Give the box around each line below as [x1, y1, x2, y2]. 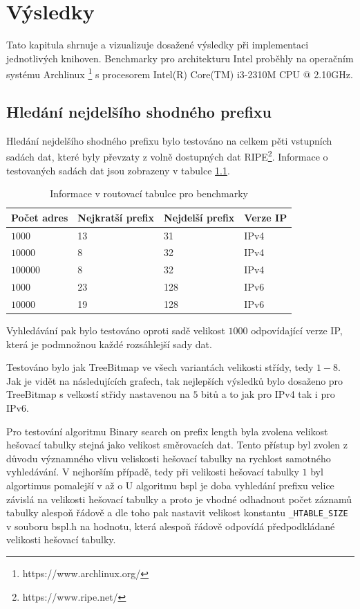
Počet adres [11, 210, 68, 224]
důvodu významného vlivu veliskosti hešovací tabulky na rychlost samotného [6, 451, 331, 465]
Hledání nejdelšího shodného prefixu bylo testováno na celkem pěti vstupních [6, 133, 332, 147]
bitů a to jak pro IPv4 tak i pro [201, 387, 335, 401]
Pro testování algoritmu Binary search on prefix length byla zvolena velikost [6, 424, 328, 438]
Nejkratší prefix [77, 210, 155, 224]
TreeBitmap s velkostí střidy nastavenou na [6, 387, 190, 401]
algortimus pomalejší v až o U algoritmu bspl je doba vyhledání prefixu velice [6, 478, 334, 493]
